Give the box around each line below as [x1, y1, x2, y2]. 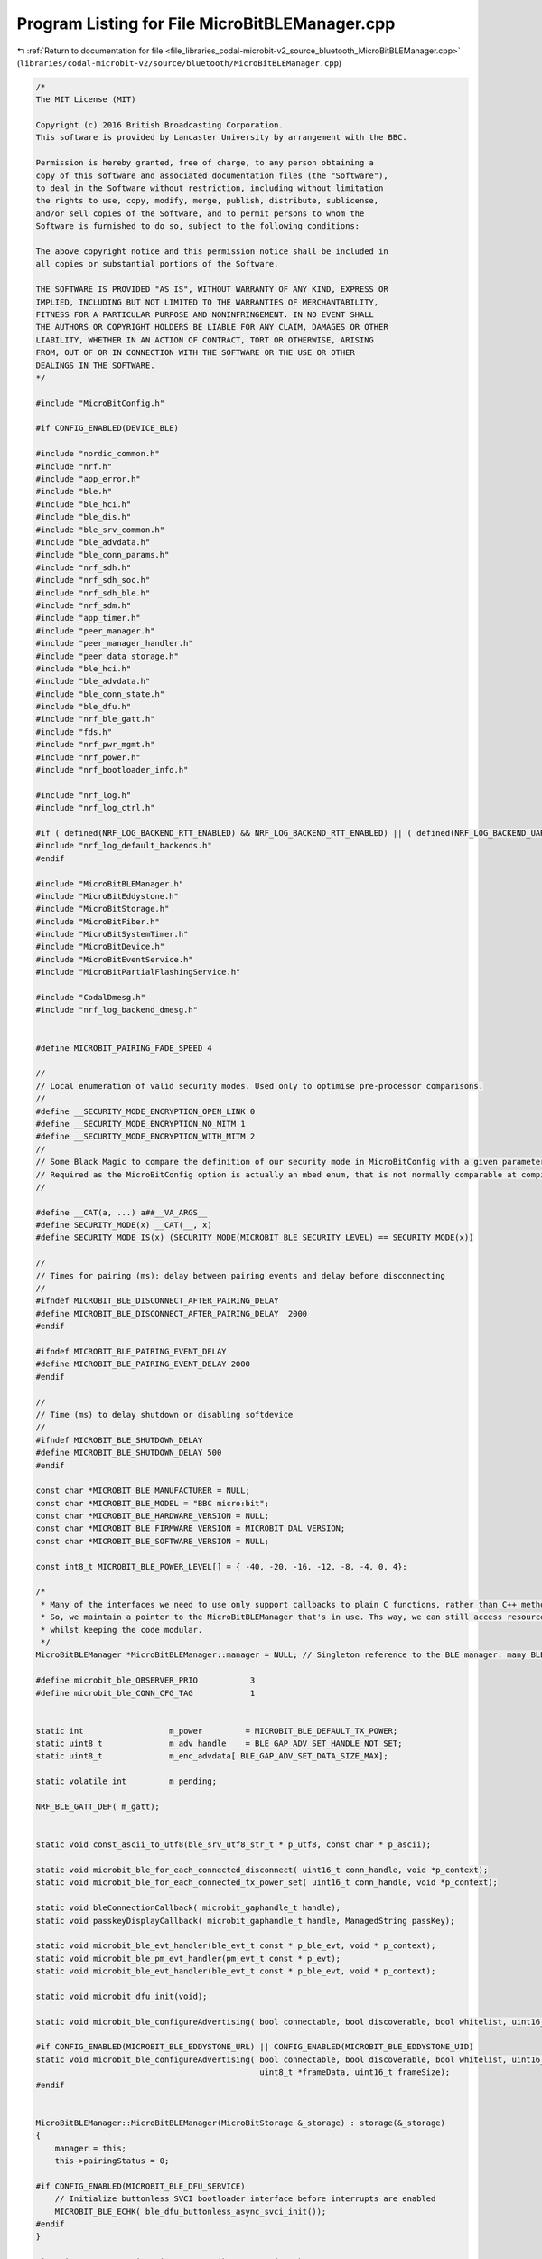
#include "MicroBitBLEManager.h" [35, 878, 184, 889]
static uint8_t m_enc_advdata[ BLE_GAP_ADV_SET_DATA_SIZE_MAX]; [35, 1751, 388, 1761]
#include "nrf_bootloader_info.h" [35, 764, 189, 775]
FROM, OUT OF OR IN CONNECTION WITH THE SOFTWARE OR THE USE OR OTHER [35, 348, 356, 358]
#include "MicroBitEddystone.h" [35, 891, 180, 901]
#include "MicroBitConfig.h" [35, 398, 165, 408]
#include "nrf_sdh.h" [35, 562, 132, 573]
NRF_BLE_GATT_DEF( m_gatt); [35, 1802, 160, 1812]
